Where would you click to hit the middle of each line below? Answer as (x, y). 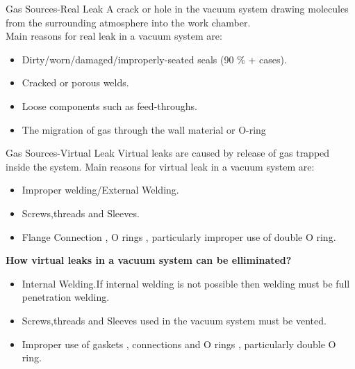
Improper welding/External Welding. (100, 190)
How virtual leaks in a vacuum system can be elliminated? (149, 260)
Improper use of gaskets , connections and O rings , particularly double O (179, 344)
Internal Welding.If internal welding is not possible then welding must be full (186, 283)
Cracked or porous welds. (75, 83)
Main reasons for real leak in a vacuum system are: (114, 36)
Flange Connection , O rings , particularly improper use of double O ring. (179, 236)
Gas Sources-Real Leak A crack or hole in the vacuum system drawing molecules (177, 8)
